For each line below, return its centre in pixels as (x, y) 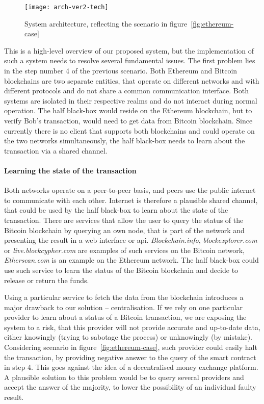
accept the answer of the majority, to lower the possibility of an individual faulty (130, 387)
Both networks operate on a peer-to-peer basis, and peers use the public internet (130, 190)
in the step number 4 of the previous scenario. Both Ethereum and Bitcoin (121, 71)
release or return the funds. (47, 280)
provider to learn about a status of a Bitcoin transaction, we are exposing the (125, 317)
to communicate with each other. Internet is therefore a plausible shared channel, (131, 200)
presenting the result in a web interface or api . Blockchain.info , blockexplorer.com (131, 240)
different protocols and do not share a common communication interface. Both (126, 91)
